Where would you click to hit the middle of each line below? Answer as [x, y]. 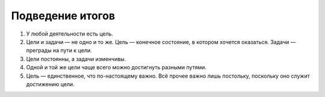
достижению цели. [50, 84]
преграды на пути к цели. [59, 51]
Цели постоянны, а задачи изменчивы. [76, 59]
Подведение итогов [63, 16]
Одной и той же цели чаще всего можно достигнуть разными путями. [116, 67]
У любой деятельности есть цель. [70, 34]
